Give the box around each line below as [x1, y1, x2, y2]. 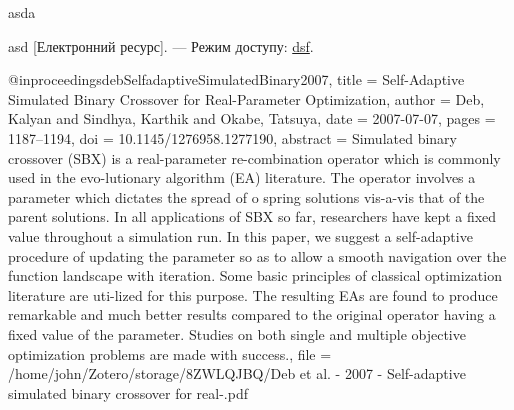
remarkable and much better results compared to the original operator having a [8, 304, 496, 325]
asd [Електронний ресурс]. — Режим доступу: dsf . [8, 35, 314, 56]
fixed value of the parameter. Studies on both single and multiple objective [8, 323, 466, 344]
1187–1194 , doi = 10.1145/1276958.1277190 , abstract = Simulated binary [8, 127, 457, 148]
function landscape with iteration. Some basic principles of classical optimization [8, 265, 502, 286]
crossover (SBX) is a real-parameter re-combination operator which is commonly [8, 147, 501, 168]
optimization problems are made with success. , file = [8, 343, 332, 364]
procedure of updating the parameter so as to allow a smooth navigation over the [8, 245, 507, 266]
